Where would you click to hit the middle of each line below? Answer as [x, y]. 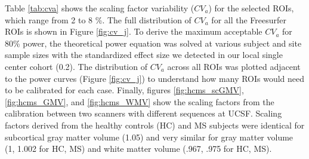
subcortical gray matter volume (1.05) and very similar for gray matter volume [149, 137]
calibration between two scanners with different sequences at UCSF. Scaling [143, 113]
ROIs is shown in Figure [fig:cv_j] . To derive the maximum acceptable [134, 31]
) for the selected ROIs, [251, 8]
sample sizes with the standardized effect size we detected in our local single [144, 55]
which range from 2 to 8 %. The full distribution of [98, 19]
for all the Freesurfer [249, 19]
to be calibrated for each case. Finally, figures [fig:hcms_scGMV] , [124, 90]
